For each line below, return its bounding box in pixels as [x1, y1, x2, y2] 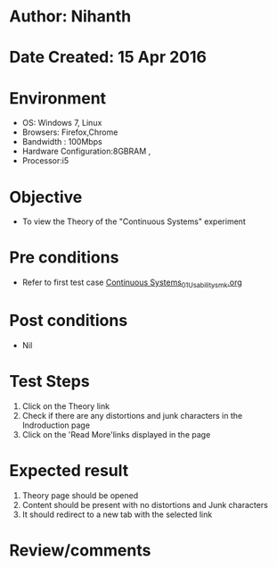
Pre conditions [9, 247, 119, 268]
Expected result [9, 461, 129, 481]
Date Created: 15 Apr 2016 [9, 47, 208, 68]
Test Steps [9, 371, 91, 392]
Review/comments [9, 540, 151, 560]
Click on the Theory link [21, 400, 110, 412]
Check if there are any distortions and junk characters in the [21, 410, 243, 421]
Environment [9, 88, 107, 108]
